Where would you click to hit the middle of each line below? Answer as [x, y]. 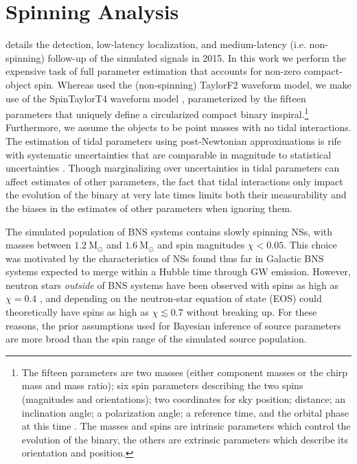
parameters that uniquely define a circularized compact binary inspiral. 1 [157, 113]
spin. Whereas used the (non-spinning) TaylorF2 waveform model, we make [193, 84]
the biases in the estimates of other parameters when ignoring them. [149, 208]
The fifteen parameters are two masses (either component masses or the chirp [185, 372]
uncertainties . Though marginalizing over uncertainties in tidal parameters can [173, 168]
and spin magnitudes [201, 245]
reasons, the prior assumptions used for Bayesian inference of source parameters [173, 325]
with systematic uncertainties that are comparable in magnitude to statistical [169, 154]
